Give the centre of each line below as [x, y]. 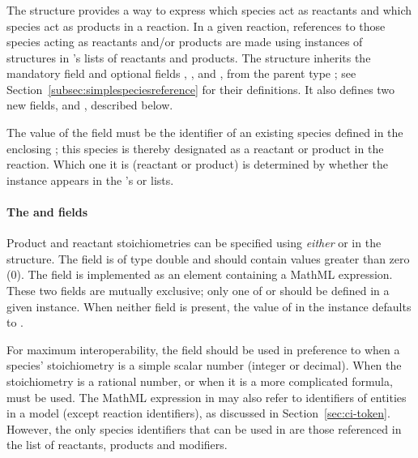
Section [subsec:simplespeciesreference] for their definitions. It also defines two [201, 89]
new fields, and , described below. [90, 105]
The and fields [47, 212]
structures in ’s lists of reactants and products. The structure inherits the [189, 57]
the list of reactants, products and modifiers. [117, 445]
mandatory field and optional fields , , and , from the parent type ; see [181, 73]
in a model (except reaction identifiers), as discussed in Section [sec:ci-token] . [198, 413]
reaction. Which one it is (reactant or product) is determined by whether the [197, 164]
